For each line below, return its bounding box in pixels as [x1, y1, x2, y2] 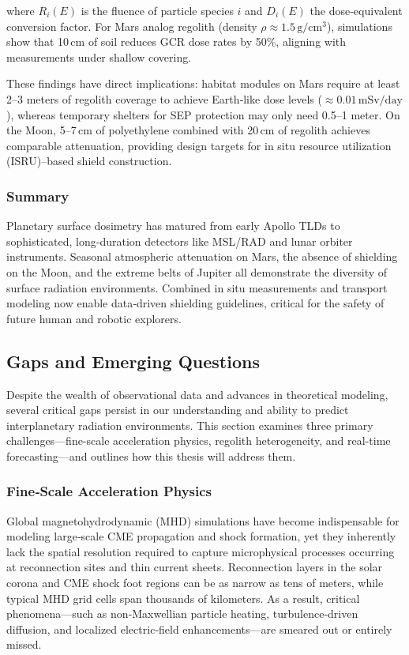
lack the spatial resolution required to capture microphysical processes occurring [6, 543, 395, 559]
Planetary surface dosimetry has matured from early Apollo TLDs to [6, 217, 340, 234]
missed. [6, 636, 42, 653]
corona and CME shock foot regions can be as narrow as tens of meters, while [6, 574, 384, 591]
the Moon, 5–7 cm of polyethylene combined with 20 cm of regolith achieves [6, 122, 370, 138]
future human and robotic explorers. [6, 310, 182, 326]
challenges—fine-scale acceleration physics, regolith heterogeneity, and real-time [6, 432, 391, 449]
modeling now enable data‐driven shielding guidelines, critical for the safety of [6, 295, 385, 311]
